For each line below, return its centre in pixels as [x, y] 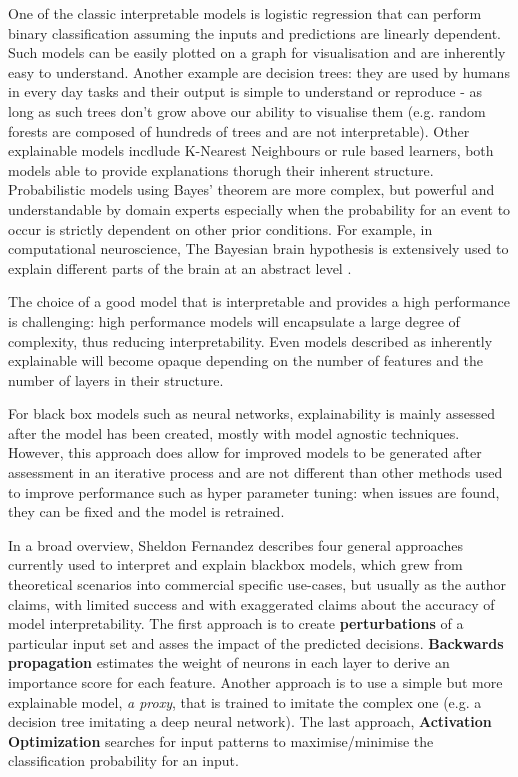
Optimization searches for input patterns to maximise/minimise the [221, 740]
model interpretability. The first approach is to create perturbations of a [236, 623]
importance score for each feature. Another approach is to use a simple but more [255, 682]
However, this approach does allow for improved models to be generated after [245, 452]
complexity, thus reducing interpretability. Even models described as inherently [250, 340]
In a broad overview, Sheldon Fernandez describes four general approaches [235, 544]
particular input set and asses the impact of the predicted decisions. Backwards [256, 642]
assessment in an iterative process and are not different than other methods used [255, 472]
